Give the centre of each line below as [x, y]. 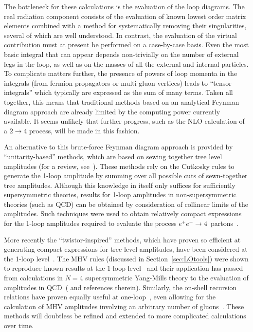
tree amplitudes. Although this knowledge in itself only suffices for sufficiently [120, 185]
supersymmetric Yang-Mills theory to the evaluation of [167, 278]
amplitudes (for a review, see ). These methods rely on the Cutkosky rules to [119, 166]
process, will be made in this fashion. [84, 130]
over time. [19, 325]
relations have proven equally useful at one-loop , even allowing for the [110, 297]
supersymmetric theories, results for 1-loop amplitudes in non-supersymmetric [120, 194]
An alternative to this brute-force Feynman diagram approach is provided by [118, 147]
